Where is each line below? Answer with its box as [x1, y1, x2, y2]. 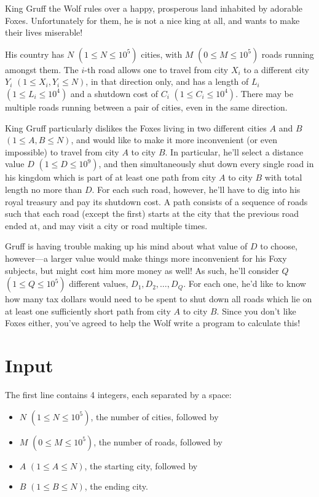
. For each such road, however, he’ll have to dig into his [92, 182, 301, 195]
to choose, [260, 240, 297, 252]
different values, [69, 277, 128, 290]
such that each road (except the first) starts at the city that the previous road [5, 207, 299, 220]
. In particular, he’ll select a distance [165, 145, 304, 158]
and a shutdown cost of [70, 87, 158, 100]
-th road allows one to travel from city [84, 63, 229, 76]
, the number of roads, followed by [93, 435, 223, 448]
